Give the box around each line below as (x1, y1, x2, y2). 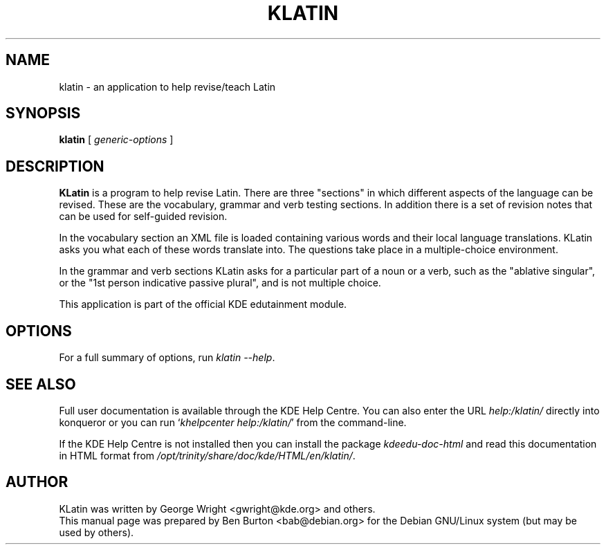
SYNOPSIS (6, 104, 81, 122)
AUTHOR (6, 473, 68, 491)
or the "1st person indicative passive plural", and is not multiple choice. (59, 277, 381, 289)
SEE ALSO (6, 375, 76, 393)
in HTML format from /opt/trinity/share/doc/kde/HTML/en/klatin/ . (59, 449, 356, 461)
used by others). (59, 526, 134, 538)
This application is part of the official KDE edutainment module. (59, 298, 347, 311)
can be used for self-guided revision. (59, 210, 228, 223)
